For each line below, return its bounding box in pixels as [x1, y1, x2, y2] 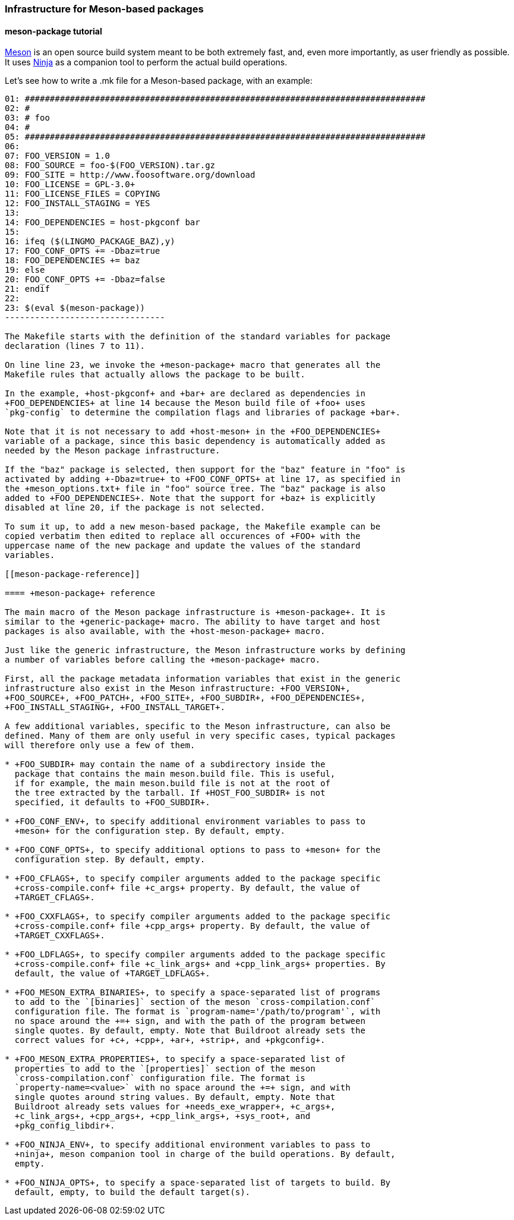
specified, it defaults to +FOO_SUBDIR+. [14, 797, 210, 808]
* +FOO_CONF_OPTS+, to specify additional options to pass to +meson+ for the [5, 845, 381, 855]
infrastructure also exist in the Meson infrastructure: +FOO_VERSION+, [5, 683, 351, 693]
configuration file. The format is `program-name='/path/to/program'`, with [14, 1007, 381, 1017]
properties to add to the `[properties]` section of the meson [14, 1064, 316, 1074]
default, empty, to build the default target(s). [14, 1187, 251, 1197]
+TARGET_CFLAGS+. [14, 893, 95, 903]
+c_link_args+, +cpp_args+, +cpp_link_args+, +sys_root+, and [14, 1111, 311, 1121]
